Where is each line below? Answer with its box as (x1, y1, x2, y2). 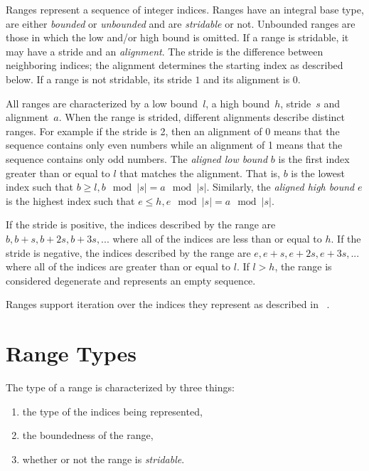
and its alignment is (203, 71, 290, 86)
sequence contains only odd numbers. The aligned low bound (6, 151, 268, 166)
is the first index (278, 151, 350, 166)
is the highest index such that (6, 193, 135, 208)
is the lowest (291, 165, 345, 180)
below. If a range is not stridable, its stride (6, 71, 192, 86)
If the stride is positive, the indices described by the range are (6, 217, 276, 232)
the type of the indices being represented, (22, 403, 203, 418)
